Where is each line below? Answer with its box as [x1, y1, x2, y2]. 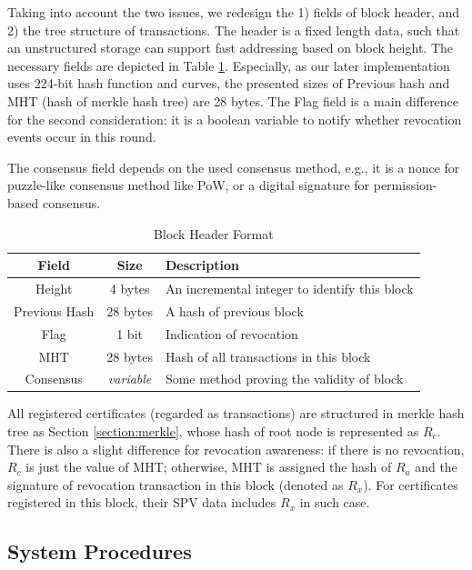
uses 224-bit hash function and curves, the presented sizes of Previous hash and [7, 74, 450, 93]
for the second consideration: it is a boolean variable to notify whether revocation [7, 109, 462, 128]
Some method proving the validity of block [165, 369, 404, 388]
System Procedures [7, 537, 192, 565]
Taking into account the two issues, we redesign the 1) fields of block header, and [7, 3, 460, 21]
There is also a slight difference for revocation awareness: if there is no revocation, [7, 439, 465, 458]
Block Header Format [154, 224, 274, 243]
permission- [373, 175, 437, 195]
